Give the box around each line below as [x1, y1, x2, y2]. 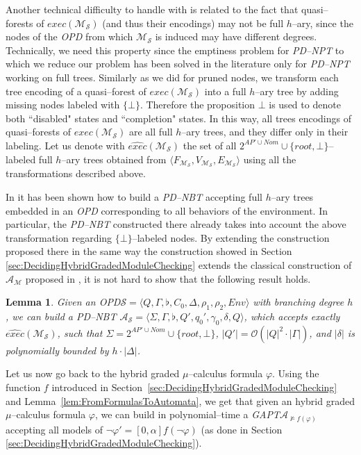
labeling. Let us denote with [6, 138, 125, 152]
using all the [243, 151, 296, 166]
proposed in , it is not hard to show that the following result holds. [25, 271, 311, 286]
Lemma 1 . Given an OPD [6, 295, 121, 309]
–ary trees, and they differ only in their [181, 124, 349, 139]
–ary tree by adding [255, 83, 339, 98]
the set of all [183, 138, 237, 152]
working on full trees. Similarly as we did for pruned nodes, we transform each [6, 69, 339, 84]
